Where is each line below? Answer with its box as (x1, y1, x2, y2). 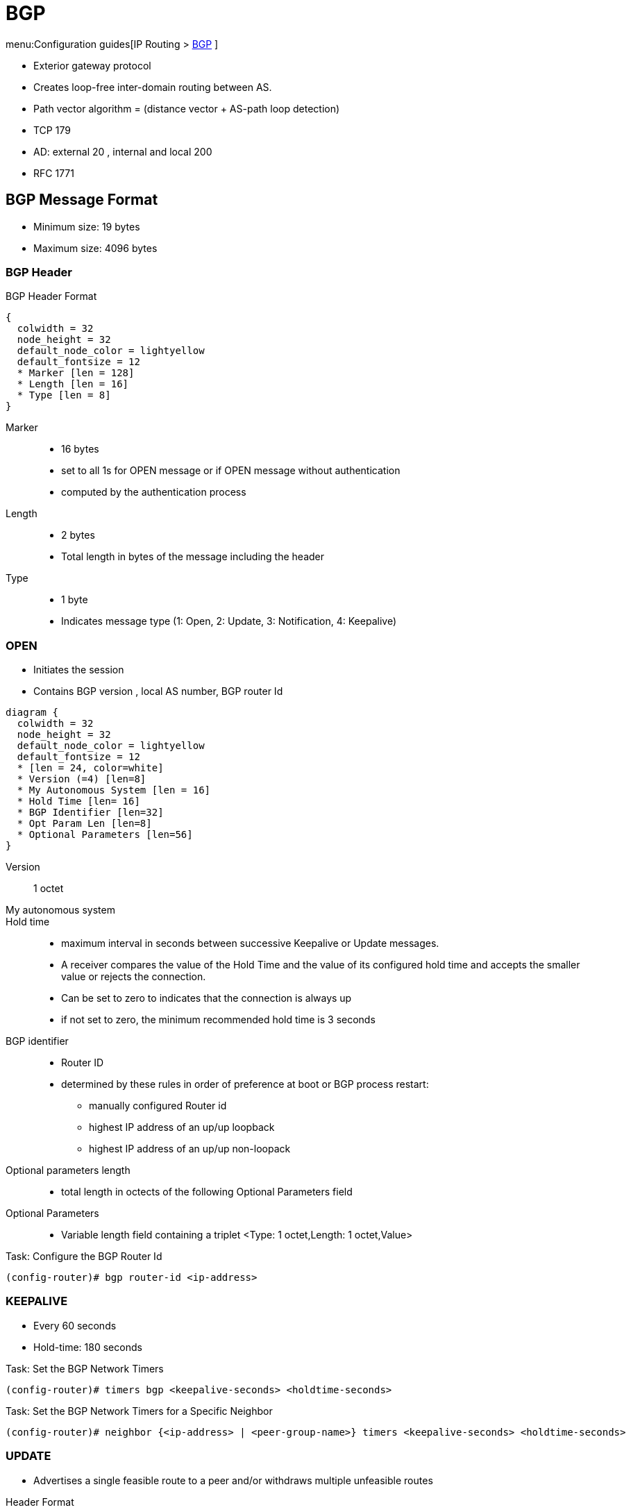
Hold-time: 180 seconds (33, 1341, 142, 1353)
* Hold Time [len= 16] (17, 796, 140, 807)
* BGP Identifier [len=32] (17, 807, 164, 818)
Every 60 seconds (33, 1319, 117, 1332)
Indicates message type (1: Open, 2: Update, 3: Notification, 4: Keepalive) (61, 615, 396, 628)
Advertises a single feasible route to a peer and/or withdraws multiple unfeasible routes (33, 1474, 433, 1486)
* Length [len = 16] (17, 378, 129, 390)
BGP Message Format (6, 191, 158, 209)
